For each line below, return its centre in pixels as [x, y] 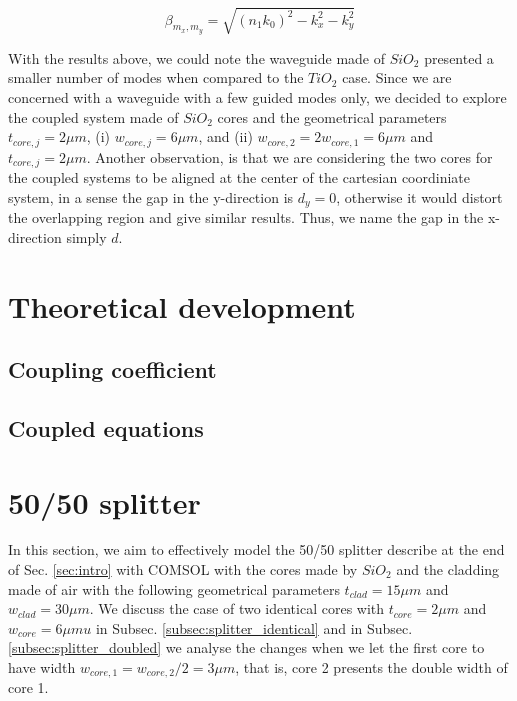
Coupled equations [106, 427]
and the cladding [448, 569]
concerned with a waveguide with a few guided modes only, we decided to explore [257, 97]
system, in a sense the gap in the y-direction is [151, 196]
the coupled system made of [93, 116]
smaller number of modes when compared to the [156, 77]
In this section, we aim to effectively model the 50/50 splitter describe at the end [256, 549]
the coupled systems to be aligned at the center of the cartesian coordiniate [239, 177]
